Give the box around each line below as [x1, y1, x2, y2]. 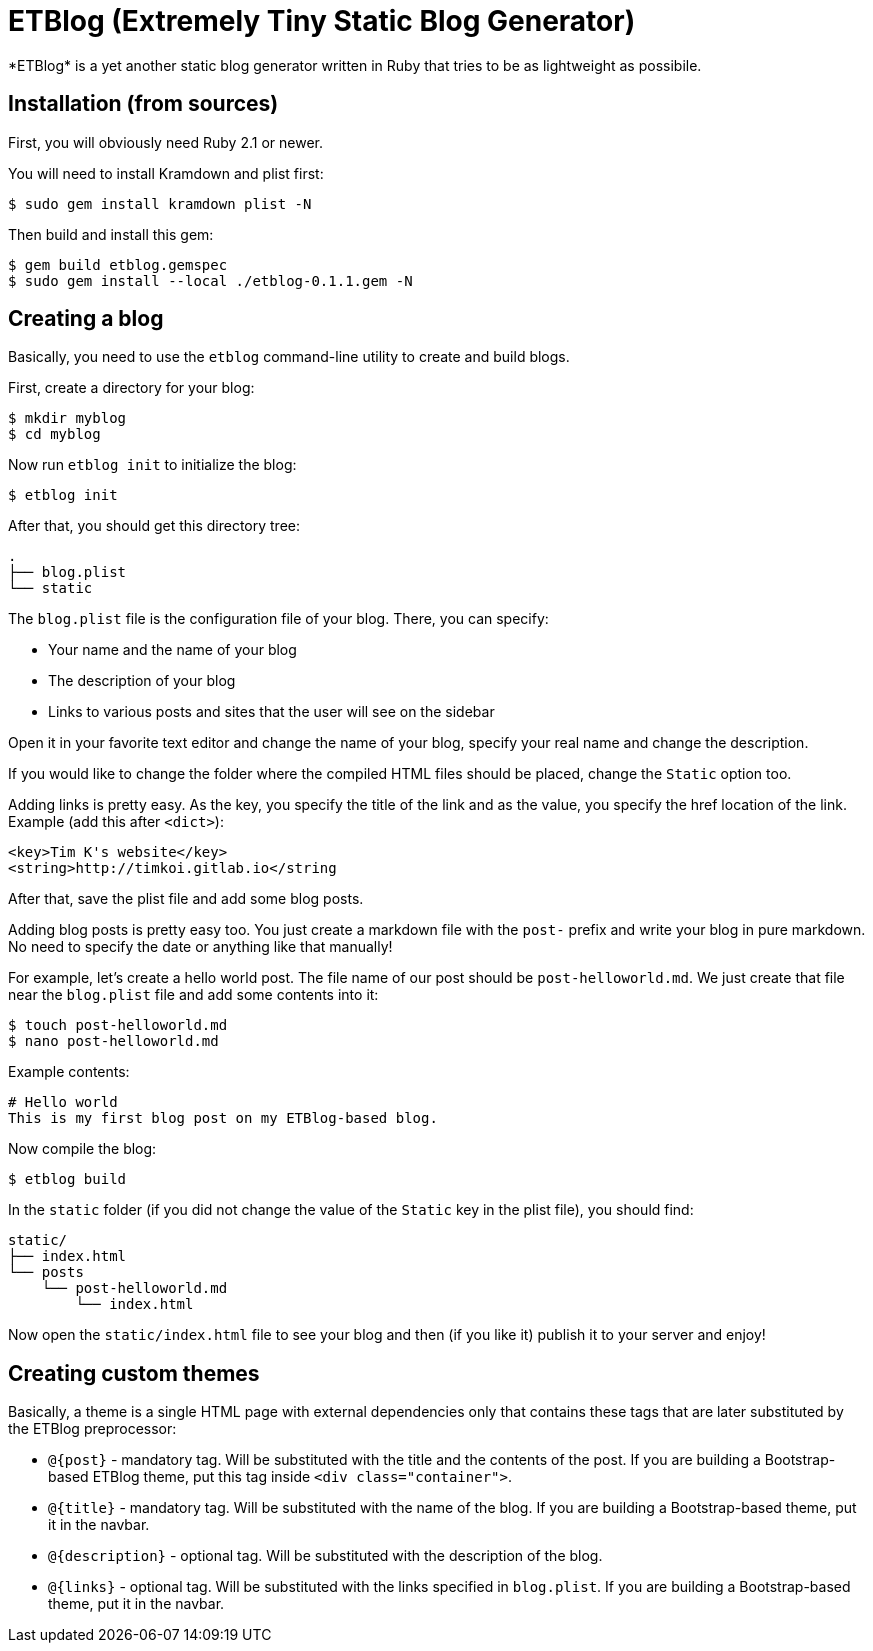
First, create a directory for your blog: [8, 379, 255, 397]
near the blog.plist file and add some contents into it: [8, 986, 379, 1004]
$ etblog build [8, 1171, 127, 1188]
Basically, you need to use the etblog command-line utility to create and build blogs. [8, 348, 570, 366]
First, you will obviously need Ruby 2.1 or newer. [8, 133, 323, 151]
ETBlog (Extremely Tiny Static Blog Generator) [8, 4, 636, 38]
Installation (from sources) [8, 91, 279, 117]
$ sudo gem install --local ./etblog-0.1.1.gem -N [8, 272, 413, 289]
